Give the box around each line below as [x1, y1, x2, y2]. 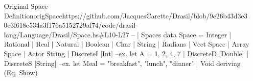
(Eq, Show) [4, 67, 38, 78]
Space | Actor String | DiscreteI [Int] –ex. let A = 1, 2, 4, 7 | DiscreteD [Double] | [4, 48, 249, 58]
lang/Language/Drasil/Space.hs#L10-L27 [4, 29, 129, 39]
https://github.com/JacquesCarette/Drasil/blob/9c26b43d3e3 [62, 10, 248, 20]
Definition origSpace [4, 10, 62, 20]
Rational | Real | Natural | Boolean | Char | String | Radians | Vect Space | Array [4, 39, 250, 49]
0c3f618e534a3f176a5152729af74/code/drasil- [4, 20, 138, 30]
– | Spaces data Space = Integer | [131, 29, 231, 39]
